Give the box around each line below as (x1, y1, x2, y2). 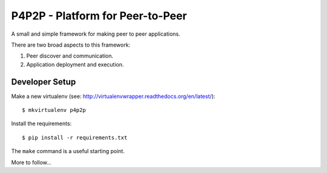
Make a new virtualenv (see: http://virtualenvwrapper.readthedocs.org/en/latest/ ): (11, 93, 216, 100)
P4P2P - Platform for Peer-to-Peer (11, 9, 187, 22)
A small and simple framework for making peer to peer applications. (11, 30, 180, 38)
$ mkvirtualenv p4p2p (22, 106, 86, 114)
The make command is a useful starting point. (11, 148, 125, 155)
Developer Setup (11, 76, 76, 87)
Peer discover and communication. (26, 52, 114, 60)
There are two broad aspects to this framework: (11, 41, 130, 48)
